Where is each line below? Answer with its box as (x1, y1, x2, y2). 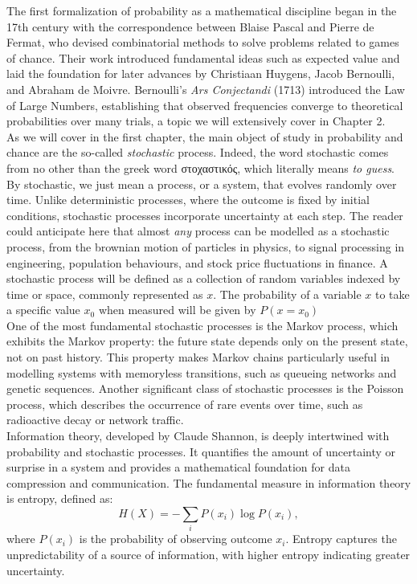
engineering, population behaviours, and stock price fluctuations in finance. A (6, 254, 388, 271)
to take (374, 285, 410, 302)
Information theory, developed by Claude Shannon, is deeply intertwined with (6, 427, 390, 444)
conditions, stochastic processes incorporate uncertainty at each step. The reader (6, 206, 403, 223)
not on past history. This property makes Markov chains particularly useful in (6, 349, 390, 366)
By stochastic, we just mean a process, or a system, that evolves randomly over (6, 175, 397, 192)
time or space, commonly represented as (6, 285, 203, 302)
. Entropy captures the (285, 530, 397, 547)
